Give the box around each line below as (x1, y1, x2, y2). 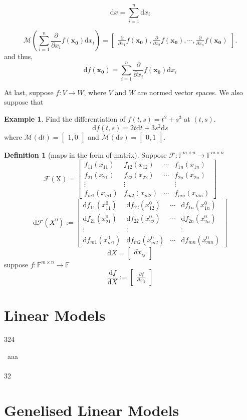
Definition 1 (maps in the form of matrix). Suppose (4, 149, 167, 160)
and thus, (4, 51, 33, 62)
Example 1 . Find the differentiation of (4, 114, 126, 124)
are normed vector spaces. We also (137, 87, 243, 97)
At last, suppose (4, 87, 54, 97)
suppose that (4, 97, 44, 107)
